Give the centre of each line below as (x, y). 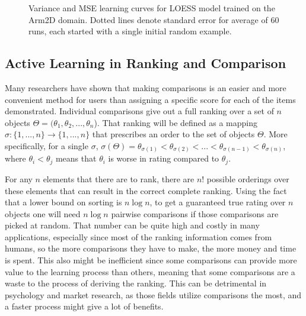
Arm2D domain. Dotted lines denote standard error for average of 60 (154, 19)
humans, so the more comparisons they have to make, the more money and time (151, 248)
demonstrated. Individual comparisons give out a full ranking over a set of (139, 111)
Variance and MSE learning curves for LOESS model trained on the (152, 8)
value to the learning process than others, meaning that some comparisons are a (150, 271)
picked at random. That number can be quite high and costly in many (132, 225)
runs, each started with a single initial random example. (130, 31)
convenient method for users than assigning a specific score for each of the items (150, 99)
